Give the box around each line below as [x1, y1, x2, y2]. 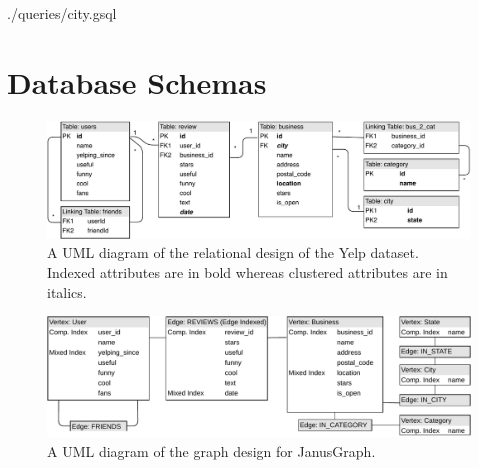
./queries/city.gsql [7, 3, 117, 23]
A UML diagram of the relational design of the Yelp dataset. [47, 242, 419, 263]
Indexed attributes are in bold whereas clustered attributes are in [47, 261, 448, 282]
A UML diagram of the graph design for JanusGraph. [47, 440, 376, 461]
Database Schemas [7, 61, 267, 102]
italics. [47, 281, 87, 302]
